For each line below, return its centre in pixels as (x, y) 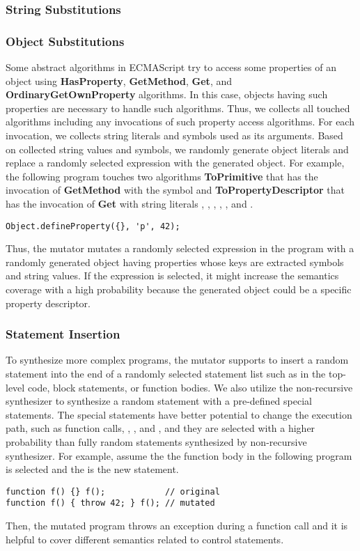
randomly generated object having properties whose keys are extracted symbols (175, 262)
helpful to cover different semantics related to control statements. (145, 539)
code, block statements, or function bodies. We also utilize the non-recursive (190, 387)
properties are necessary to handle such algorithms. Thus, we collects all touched (178, 108)
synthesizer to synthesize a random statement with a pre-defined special (159, 401)
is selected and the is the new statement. (92, 469)
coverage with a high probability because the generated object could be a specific (179, 289)
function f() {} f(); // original (113, 491)
